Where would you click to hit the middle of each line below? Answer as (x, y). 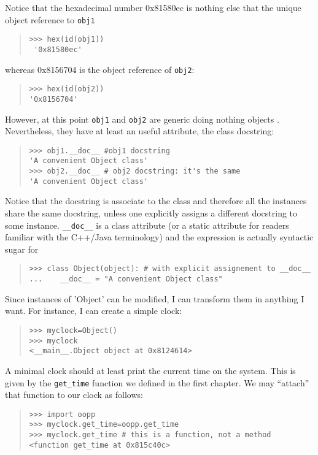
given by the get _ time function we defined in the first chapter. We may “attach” (157, 382)
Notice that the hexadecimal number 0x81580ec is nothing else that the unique (153, 7)
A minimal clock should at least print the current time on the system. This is (150, 370)
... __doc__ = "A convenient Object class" (126, 279)
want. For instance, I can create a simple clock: (94, 311)
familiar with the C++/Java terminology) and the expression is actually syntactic (159, 237)
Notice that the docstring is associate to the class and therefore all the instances (156, 201)
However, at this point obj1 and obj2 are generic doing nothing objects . (142, 119)
